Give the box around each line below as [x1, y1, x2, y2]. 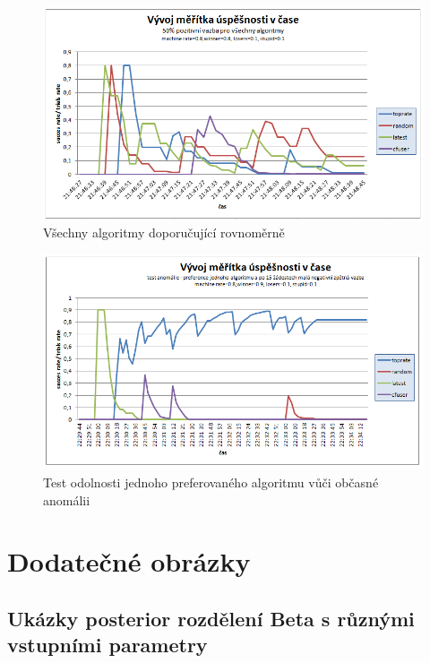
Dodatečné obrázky [7, 543, 251, 580]
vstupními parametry [7, 631, 208, 659]
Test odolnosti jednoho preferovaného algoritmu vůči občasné [43, 472, 379, 491]
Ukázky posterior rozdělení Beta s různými [7, 604, 415, 632]
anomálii [43, 490, 90, 509]
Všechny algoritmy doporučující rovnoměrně [43, 223, 285, 242]
